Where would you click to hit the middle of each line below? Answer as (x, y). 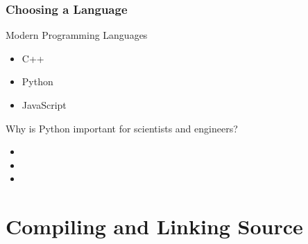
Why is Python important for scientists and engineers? (122, 128)
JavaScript (44, 105)
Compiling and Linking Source (154, 226)
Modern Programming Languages (77, 35)
